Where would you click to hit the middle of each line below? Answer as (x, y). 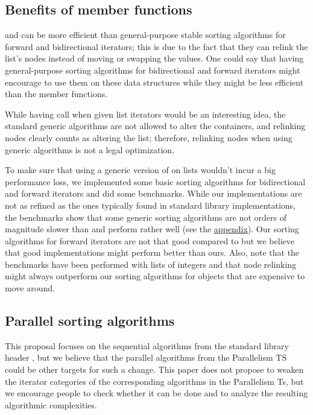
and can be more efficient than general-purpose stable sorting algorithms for (145, 35)
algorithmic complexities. (51, 404)
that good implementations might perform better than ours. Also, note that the (152, 252)
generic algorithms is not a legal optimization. (90, 149)
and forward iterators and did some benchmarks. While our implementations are (153, 193)
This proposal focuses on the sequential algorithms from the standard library (147, 345)
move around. (30, 288)
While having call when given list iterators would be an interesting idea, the (145, 114)
